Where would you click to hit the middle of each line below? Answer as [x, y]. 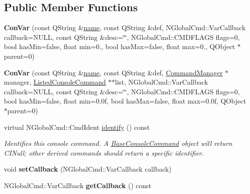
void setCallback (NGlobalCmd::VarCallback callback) [88, 169]
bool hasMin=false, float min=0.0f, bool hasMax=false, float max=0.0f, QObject [125, 101]
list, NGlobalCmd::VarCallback [161, 82]
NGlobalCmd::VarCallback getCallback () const [78, 185]
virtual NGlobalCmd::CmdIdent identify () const [77, 127]
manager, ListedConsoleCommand [55, 82]
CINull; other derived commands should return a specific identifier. [104, 152]
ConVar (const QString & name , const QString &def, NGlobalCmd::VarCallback [125, 27]
